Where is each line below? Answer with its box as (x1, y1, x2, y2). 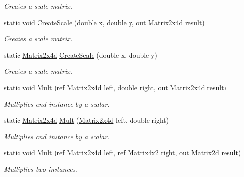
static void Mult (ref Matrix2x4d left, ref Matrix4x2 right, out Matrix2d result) (4, 147, 241, 158)
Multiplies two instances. (4, 163, 77, 174)
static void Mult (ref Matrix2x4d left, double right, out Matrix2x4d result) (4, 82, 227, 92)
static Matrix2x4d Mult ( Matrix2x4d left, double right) (4, 115, 169, 125)
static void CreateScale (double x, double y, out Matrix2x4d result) (4, 17, 205, 27)
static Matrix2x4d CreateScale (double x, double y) (4, 49, 157, 60)
